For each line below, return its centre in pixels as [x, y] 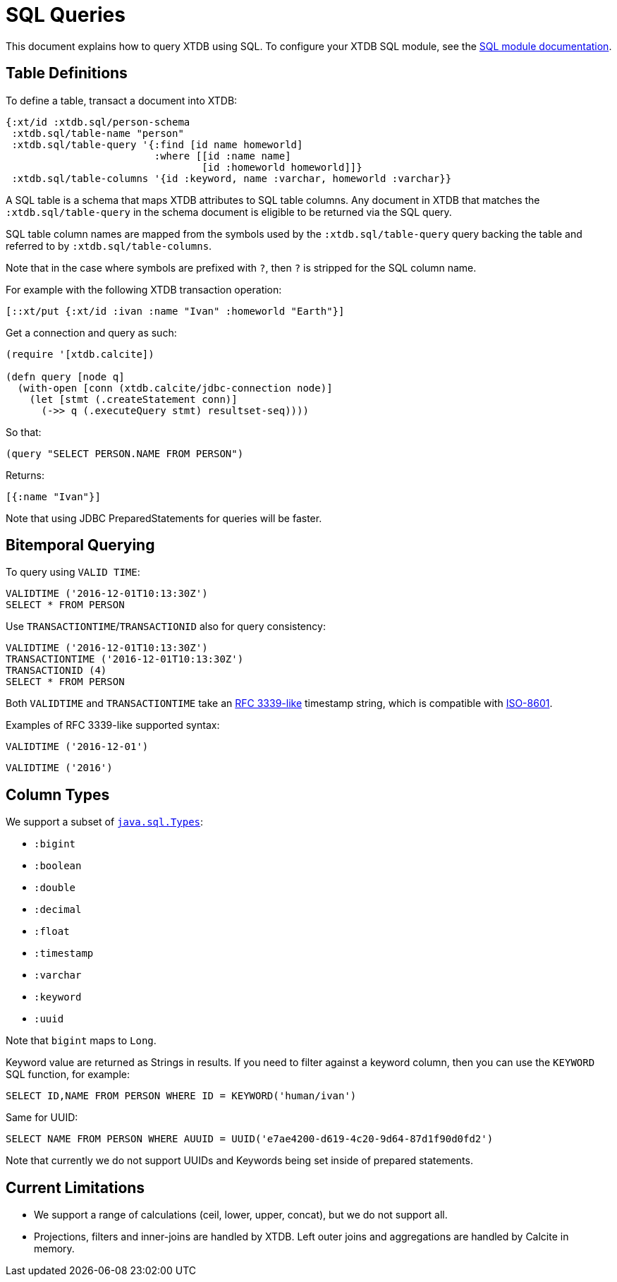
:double [55, 888]
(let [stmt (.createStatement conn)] [133, 399]
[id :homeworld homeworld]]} [282, 167]
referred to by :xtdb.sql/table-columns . [109, 246]
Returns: [25, 475]
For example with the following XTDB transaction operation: [144, 289]
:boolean [58, 866]
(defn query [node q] [65, 376]
